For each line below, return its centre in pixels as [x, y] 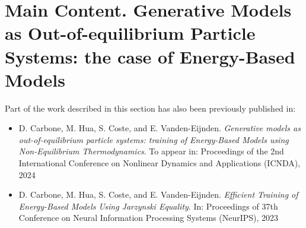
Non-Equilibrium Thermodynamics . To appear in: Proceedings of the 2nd [151, 151]
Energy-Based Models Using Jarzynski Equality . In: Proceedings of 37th [148, 206]
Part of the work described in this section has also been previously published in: [150, 108]
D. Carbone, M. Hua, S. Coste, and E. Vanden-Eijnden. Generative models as [160, 128]
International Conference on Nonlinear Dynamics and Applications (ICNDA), [160, 163]
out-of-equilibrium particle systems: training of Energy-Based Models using [154, 139]
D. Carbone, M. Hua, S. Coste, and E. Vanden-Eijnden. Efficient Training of [158, 194]
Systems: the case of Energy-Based [150, 56]
